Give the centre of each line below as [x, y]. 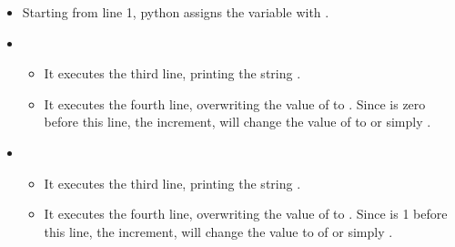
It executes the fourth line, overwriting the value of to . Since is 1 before [246, 214]
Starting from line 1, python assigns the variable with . [176, 12]
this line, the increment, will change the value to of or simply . [218, 231]
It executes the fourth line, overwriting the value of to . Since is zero [235, 103]
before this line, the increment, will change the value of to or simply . [238, 122]
